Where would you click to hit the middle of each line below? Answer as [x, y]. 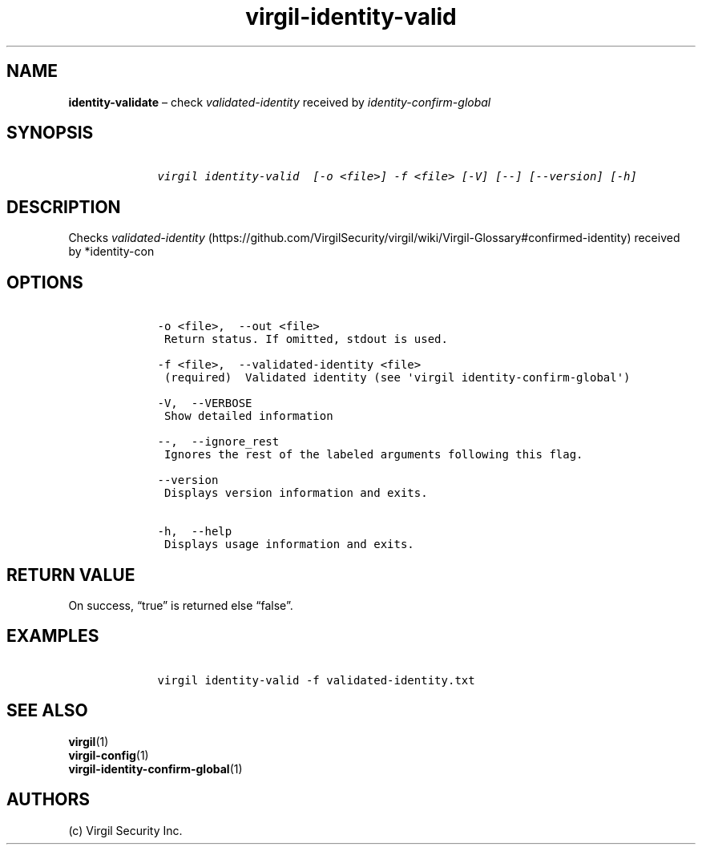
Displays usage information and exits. [289, 544]
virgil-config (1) [109, 755]
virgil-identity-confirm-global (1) [155, 768]
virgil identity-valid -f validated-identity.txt [316, 680]
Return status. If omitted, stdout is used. [306, 339]
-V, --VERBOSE [205, 403]
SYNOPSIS [50, 133]
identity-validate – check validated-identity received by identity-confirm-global [280, 102]
